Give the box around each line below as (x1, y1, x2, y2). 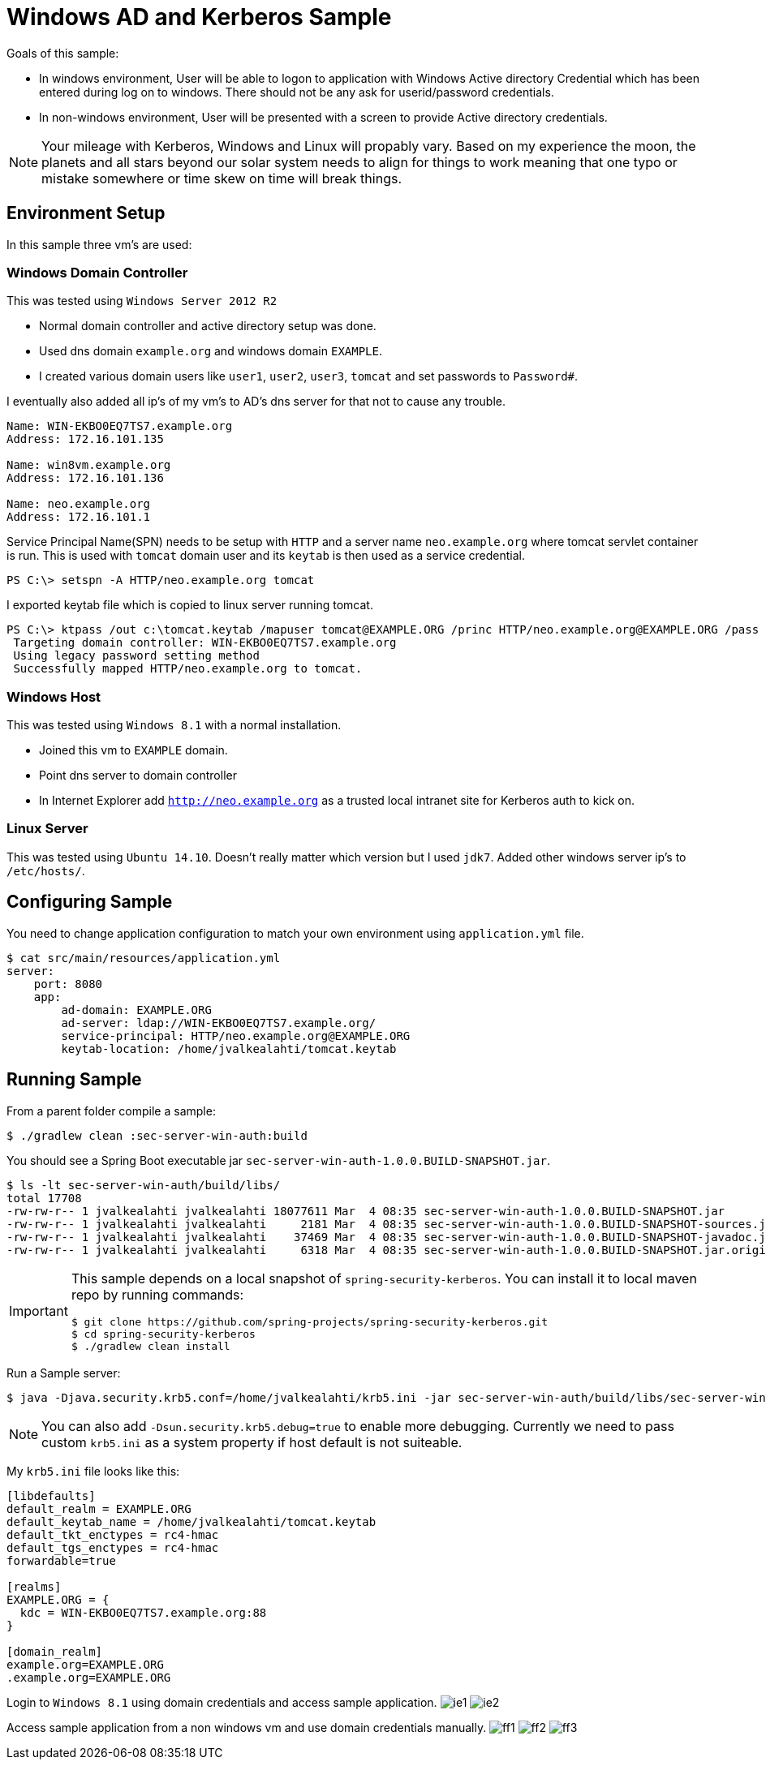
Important (9, 1303, 68, 1320)
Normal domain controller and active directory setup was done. (39, 319, 377, 333)
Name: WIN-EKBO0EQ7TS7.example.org (6, 419, 233, 433)
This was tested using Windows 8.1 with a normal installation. (6, 718, 342, 733)
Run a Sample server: (6, 1365, 121, 1380)
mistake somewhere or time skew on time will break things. (41, 170, 402, 187)
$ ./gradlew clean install (71, 1339, 230, 1352)
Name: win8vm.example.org (6, 458, 171, 472)
